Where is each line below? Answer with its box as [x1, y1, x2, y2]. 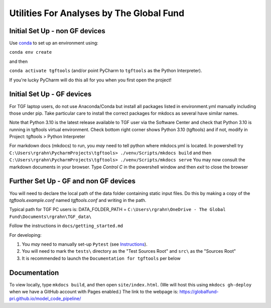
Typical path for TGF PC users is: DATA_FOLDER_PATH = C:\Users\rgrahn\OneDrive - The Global [9, 207, 226, 213]
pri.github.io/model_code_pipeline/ [9, 295, 81, 301]
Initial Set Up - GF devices [9, 90, 92, 98]
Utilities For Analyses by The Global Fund [9, 8, 185, 19]
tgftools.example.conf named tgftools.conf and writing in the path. [9, 197, 147, 203]
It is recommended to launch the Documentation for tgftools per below [22, 255, 181, 261]
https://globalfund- [179, 288, 219, 294]
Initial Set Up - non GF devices [9, 27, 105, 35]
